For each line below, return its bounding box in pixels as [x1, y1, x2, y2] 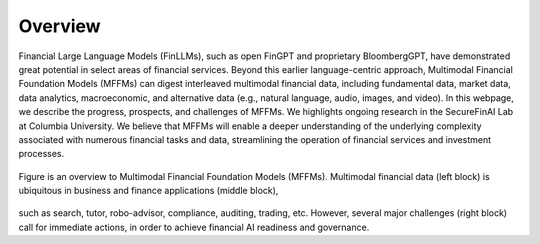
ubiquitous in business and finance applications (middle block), [18, 185, 279, 197]
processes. [18, 148, 65, 160]
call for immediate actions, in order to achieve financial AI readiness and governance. [18, 221, 370, 233]
